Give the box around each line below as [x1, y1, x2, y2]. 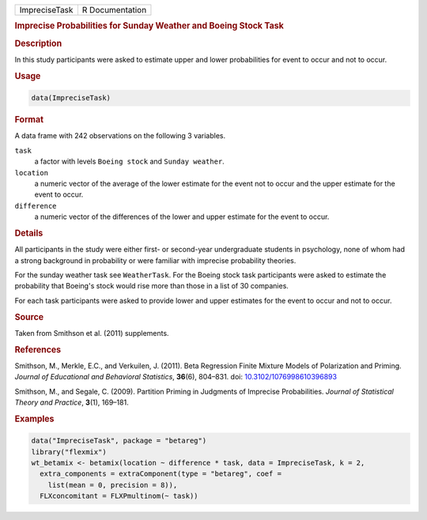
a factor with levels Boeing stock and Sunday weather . [34, 156, 225, 166]
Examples [14, 413, 55, 424]
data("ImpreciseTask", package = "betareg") [31, 436, 207, 446]
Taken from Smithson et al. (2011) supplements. [14, 328, 169, 337]
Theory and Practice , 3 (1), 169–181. [14, 398, 130, 407]
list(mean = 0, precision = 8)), [47, 480, 178, 489]
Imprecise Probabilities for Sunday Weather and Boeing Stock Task [14, 21, 284, 32]
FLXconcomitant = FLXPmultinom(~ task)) [40, 492, 198, 501]
